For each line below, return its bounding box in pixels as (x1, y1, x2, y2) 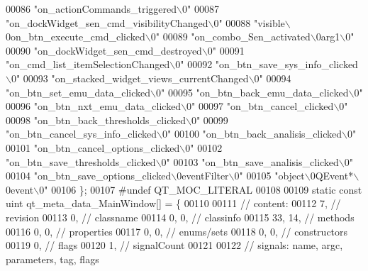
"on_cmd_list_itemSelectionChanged (6, 57, 170, 72)
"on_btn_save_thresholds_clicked (6, 154, 156, 169)
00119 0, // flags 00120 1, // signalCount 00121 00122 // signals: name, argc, (6, 238, 343, 253)
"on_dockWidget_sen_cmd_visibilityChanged (6, 15, 208, 30)
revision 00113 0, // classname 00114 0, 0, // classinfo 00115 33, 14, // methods (6, 209, 355, 224)
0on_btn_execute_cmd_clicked (6, 29, 145, 44)
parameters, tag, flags (6, 251, 99, 266)
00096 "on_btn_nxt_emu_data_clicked (6, 99, 182, 114)
